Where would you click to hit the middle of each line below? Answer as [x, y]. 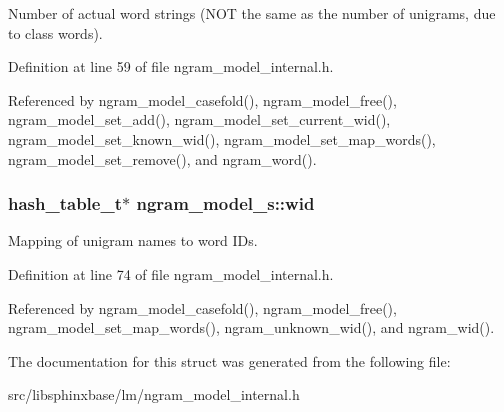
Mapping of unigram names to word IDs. [133, 240]
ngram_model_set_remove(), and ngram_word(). [162, 158]
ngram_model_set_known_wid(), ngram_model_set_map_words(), [222, 138]
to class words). [55, 32]
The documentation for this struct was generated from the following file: [229, 360]
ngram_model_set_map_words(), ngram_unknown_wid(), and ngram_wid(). [251, 327]
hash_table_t [65, 203]
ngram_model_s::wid [225, 203]
